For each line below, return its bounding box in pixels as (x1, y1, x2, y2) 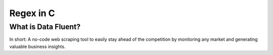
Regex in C (9, 8, 55, 19)
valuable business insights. (9, 43, 66, 49)
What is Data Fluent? (9, 22, 81, 31)
